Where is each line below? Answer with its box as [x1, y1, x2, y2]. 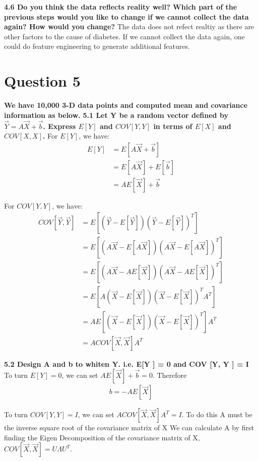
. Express [43, 120, 76, 131]
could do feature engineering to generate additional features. [4, 41, 190, 51]
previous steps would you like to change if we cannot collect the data [4, 11, 249, 22]
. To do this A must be [181, 409, 252, 420]
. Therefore [152, 370, 187, 380]
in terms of [153, 120, 192, 131]
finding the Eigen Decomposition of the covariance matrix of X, [4, 432, 200, 442]
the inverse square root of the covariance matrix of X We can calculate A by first [4, 422, 254, 433]
